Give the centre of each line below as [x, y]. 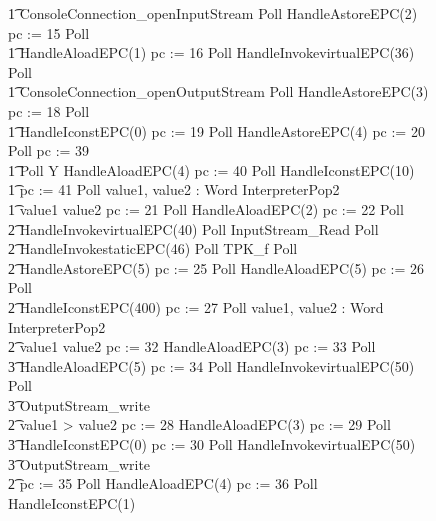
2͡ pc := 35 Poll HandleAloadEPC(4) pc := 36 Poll [163, 483]
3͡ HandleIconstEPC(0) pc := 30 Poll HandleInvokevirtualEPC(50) [212, 444]
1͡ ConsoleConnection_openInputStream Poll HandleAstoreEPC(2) [213, 13]
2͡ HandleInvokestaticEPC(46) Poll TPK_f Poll [153, 248]
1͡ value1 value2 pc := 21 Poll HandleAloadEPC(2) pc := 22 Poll [206, 208]
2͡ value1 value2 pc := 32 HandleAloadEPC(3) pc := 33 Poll [192, 346]
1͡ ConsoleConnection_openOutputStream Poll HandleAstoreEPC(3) [218, 91]
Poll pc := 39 [49, 150]
